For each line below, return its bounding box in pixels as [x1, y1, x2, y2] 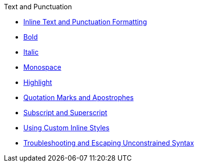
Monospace [23, 63, 61, 71]
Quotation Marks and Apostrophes [23, 93, 134, 102]
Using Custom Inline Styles [23, 124, 109, 132]
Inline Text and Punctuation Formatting [23, 18, 147, 26]
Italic [23, 48, 39, 56]
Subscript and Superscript [23, 108, 108, 117]
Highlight [23, 78, 52, 86]
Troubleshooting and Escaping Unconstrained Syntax [23, 139, 194, 147]
